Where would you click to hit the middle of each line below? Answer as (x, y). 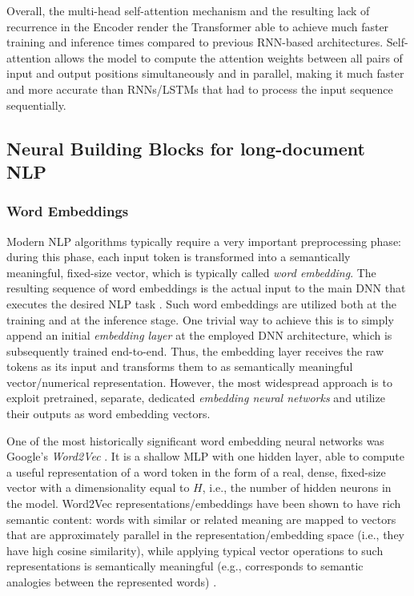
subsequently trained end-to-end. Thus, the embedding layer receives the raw (195, 350)
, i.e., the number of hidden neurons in (297, 487)
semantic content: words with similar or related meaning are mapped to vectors (201, 519)
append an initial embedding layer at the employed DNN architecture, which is (199, 335)
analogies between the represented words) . (112, 582)
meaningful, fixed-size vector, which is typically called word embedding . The (191, 272)
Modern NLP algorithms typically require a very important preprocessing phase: (204, 241)
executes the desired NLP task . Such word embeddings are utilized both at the (201, 303)
